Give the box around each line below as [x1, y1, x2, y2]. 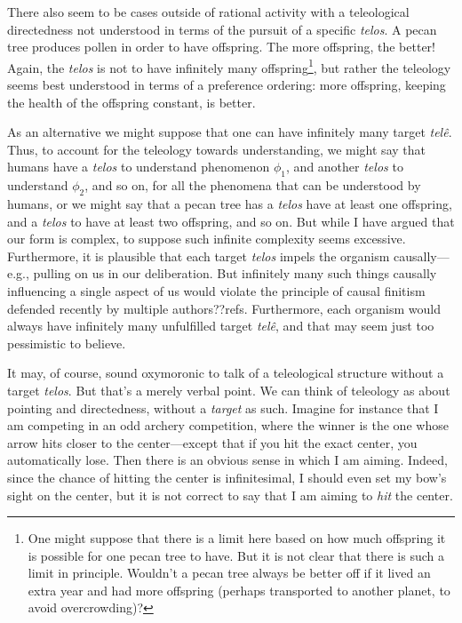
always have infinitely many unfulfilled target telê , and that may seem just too [7, 316, 434, 335]
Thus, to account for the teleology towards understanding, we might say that [7, 140, 426, 158]
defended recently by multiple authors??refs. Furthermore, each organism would [7, 299, 441, 317]
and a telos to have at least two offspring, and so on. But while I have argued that [7, 212, 455, 230]
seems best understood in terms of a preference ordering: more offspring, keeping [7, 76, 446, 94]
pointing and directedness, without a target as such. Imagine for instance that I [7, 398, 439, 417]
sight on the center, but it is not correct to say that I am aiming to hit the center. [7, 485, 453, 504]
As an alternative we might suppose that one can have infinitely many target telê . [7, 123, 452, 141]
